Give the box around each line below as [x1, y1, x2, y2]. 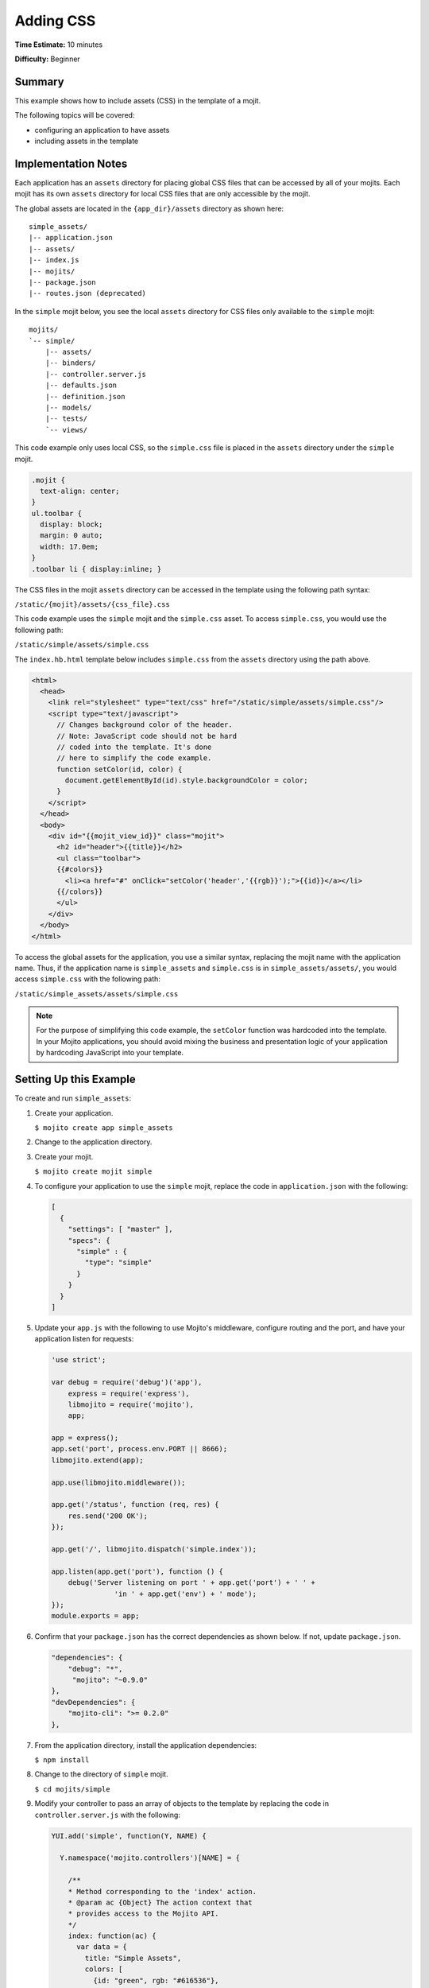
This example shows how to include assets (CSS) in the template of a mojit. [14, 95, 261, 105]
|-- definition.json [44, 392, 126, 401]
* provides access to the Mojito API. [68, 1909, 219, 1918]
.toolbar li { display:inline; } [31, 565, 162, 573]
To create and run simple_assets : [14, 1093, 132, 1103]
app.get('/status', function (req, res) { [51, 1500, 219, 1509]
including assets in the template [34, 136, 139, 146]
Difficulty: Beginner [14, 54, 81, 64]
